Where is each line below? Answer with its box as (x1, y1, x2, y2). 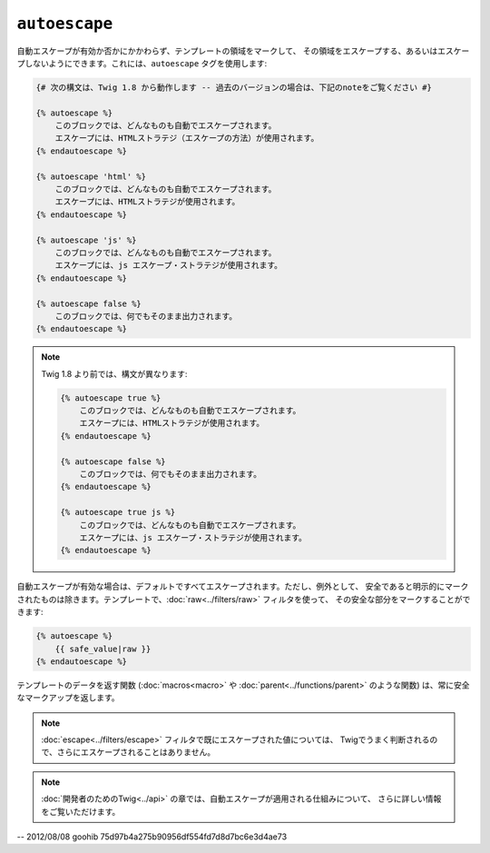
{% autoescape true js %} (60, 507, 176, 518)
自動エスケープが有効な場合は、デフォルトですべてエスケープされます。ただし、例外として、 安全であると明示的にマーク (16, 581, 469, 592)
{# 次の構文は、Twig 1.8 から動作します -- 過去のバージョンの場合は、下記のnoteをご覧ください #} (35, 82, 433, 93)
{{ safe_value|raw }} (54, 643, 152, 654)
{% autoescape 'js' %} (35, 234, 137, 245)
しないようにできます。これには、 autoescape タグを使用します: (24, 57, 268, 68)
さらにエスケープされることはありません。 (56, 747, 216, 758)
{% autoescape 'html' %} (35, 171, 147, 182)
